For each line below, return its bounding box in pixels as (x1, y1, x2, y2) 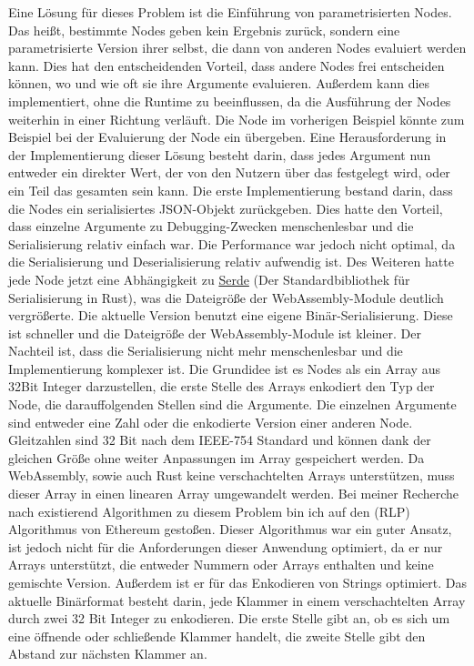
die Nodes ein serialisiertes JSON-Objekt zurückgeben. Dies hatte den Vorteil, (8, 198, 443, 217)
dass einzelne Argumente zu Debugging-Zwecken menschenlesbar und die (8, 217, 414, 236)
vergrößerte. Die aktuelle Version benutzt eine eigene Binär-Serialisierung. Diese (8, 306, 453, 325)
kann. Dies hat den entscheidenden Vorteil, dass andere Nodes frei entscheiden (8, 55, 445, 75)
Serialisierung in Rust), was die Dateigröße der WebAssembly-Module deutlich (8, 288, 444, 307)
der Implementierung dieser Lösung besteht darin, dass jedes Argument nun (8, 145, 431, 164)
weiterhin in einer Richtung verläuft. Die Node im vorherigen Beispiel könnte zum (8, 109, 465, 128)
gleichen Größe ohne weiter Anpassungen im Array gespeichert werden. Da (8, 448, 425, 467)
